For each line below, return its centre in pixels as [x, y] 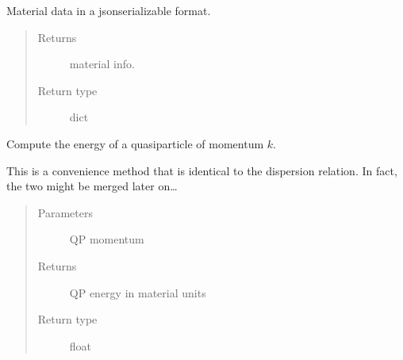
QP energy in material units [138, 292]
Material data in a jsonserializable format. [109, 10]
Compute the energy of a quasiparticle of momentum [135, 143]
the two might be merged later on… [92, 186]
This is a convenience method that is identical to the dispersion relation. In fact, [202, 170]
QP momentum [107, 239]
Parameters [65, 212]
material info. [102, 64]
